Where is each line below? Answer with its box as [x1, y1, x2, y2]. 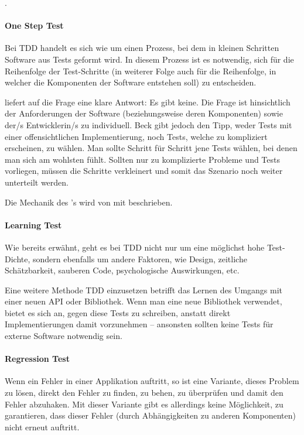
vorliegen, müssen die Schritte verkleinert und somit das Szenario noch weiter [5, 165, 283, 177]
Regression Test [5, 352, 70, 365]
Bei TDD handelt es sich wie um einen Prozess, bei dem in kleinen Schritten [5, 42, 279, 54]
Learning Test [5, 218, 62, 231]
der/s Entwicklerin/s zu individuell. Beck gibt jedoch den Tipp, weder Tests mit [5, 118, 292, 131]
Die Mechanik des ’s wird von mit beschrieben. [5, 196, 173, 208]
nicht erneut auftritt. [5, 420, 80, 433]
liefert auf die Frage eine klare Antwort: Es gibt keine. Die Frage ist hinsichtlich [5, 95, 291, 108]
